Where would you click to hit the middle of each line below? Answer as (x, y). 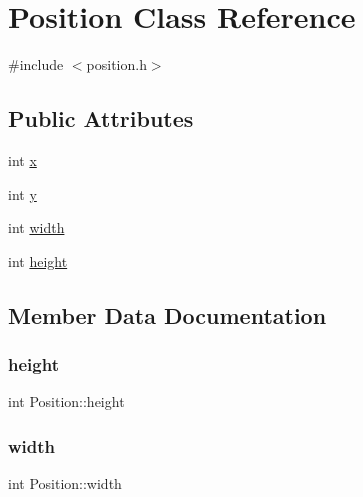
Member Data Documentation (167, 314)
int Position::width (65, 483)
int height (38, 260)
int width (36, 227)
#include (36, 64)
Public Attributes (101, 118)
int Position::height (66, 401)
